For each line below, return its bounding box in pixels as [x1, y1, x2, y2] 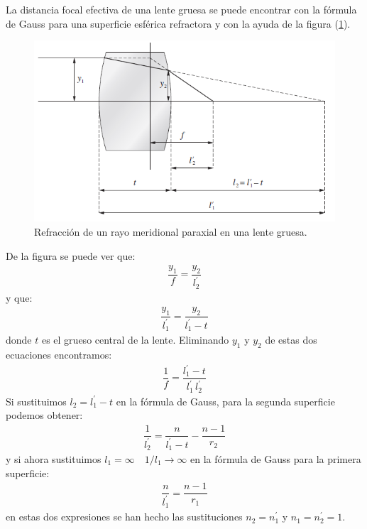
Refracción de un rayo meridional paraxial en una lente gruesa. [34, 224, 307, 239]
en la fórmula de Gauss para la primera [190, 451, 361, 466]
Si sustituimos [6, 393, 67, 408]
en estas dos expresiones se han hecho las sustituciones [6, 509, 243, 524]
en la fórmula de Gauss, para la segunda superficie [116, 393, 335, 408]
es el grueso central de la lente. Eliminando [41, 332, 229, 347]
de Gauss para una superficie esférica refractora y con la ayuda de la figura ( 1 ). [6, 16, 351, 31]
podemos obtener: [6, 408, 83, 422]
